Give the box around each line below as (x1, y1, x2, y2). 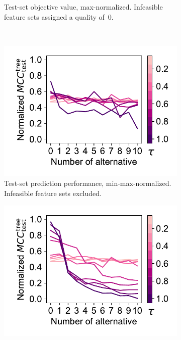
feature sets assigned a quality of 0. (4, 11, 114, 22)
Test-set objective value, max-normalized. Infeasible (4, 2, 163, 12)
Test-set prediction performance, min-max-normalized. (4, 178, 171, 188)
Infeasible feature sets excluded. (4, 187, 102, 198)
